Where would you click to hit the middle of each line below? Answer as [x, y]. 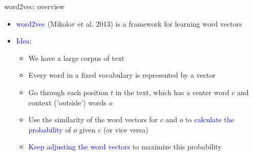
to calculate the [210, 119]
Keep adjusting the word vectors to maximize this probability [125, 147]
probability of [50, 129]
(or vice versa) [126, 129]
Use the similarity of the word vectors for [93, 119]
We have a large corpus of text [76, 58]
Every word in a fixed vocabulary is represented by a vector [122, 75]
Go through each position [68, 92]
